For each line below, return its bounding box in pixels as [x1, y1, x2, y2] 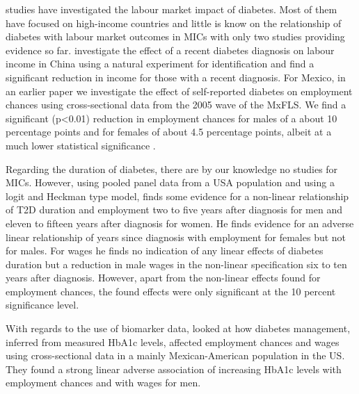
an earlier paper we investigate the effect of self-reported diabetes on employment [6, 83, 353, 98]
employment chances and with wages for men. [6, 375, 201, 390]
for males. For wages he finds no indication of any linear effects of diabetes [6, 243, 324, 258]
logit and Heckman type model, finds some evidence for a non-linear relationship [6, 188, 349, 203]
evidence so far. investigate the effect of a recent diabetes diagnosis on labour [6, 42, 335, 57]
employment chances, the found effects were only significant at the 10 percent [6, 284, 336, 298]
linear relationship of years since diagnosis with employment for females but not [6, 229, 346, 244]
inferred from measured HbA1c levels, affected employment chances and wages [6, 334, 340, 349]
